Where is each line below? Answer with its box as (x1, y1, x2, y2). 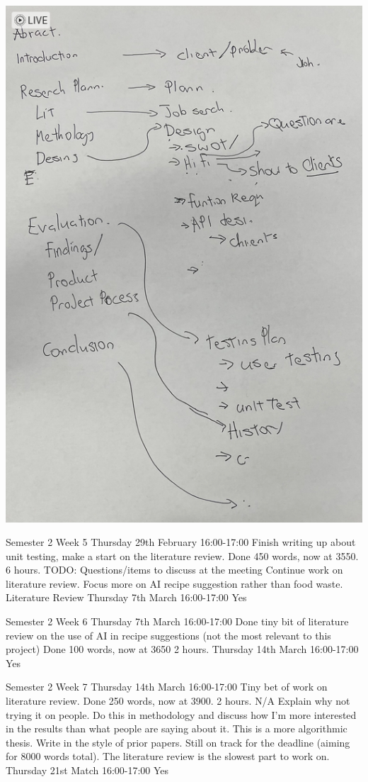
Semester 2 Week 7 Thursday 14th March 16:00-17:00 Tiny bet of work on (6, 679, 328, 694)
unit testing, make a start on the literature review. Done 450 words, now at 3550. (6, 548, 359, 563)
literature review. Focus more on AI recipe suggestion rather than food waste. (6, 576, 343, 591)
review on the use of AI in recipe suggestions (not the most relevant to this (6, 627, 331, 642)
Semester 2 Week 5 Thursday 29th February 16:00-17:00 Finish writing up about (6, 535, 356, 549)
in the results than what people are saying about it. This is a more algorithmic (6, 721, 347, 736)
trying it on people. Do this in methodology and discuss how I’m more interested (6, 707, 357, 722)
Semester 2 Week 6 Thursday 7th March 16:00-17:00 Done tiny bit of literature (6, 614, 349, 629)
